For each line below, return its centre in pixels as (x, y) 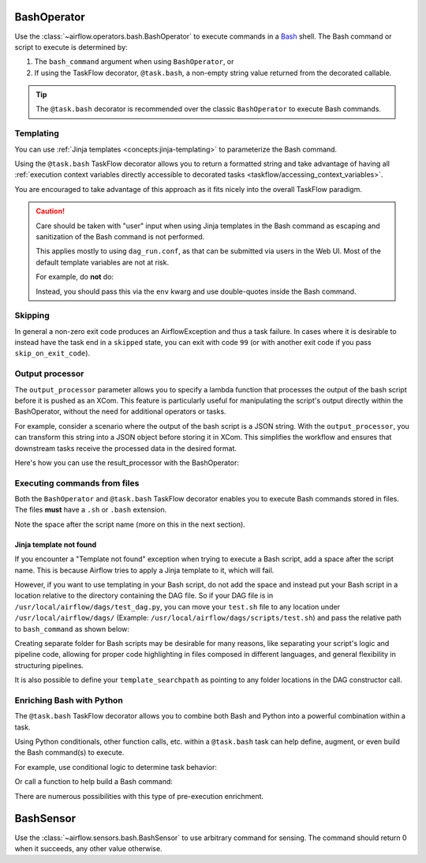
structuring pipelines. (49, 665)
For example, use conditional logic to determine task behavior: (116, 767)
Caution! (50, 211)
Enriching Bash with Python (69, 700)
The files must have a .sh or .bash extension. (91, 510)
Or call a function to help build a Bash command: (94, 782)
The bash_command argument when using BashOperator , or (134, 62)
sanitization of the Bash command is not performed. (120, 236)
